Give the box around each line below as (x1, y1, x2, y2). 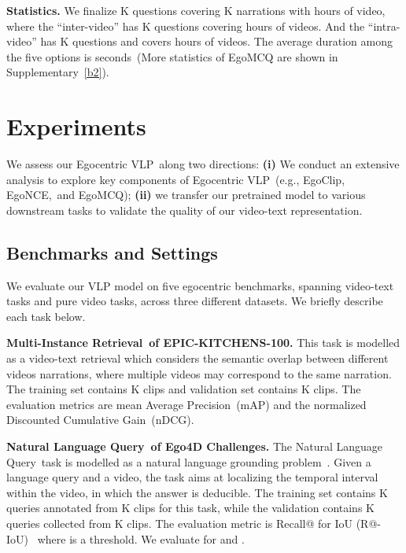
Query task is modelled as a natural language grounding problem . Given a (6, 453, 371, 470)
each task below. (6, 308, 86, 324)
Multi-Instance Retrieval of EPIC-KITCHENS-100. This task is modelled (6, 334, 400, 351)
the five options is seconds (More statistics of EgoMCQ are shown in (6, 48, 338, 65)
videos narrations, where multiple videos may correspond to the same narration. (6, 365, 392, 382)
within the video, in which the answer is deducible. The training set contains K (6, 484, 388, 500)
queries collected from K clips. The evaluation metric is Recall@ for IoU (6, 514, 352, 531)
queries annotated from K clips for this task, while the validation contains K (6, 500, 375, 516)
